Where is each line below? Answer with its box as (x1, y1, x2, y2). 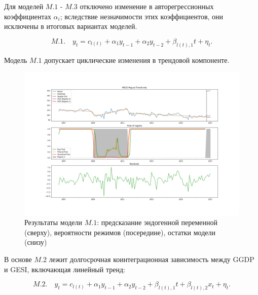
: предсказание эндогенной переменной (97, 217, 218, 228)
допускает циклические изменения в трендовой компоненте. (44, 54, 230, 65)
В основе (4, 254, 32, 264)
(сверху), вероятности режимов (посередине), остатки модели (24, 227, 216, 237)
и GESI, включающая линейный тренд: (4, 264, 125, 274)
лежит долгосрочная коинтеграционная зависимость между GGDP (49, 254, 254, 264)
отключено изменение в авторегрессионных (80, 1, 214, 11)
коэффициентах (4, 11, 51, 21)
